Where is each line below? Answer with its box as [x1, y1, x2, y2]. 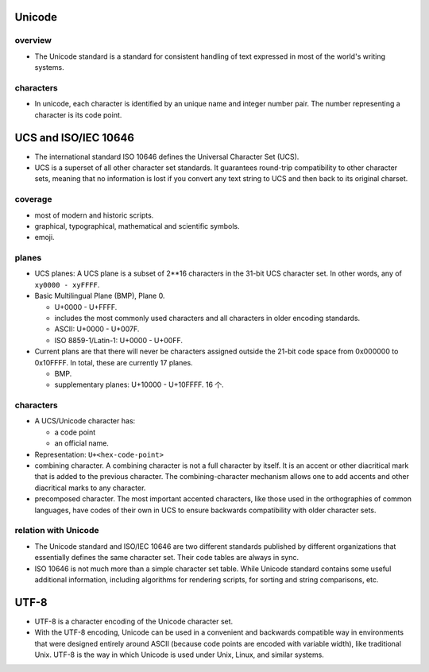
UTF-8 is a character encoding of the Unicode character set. [34, 616, 234, 626]
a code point [54, 427, 96, 437]
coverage [14, 194, 52, 205]
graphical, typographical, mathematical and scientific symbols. [34, 221, 240, 230]
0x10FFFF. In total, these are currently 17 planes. [34, 357, 194, 367]
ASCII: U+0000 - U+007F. [54, 324, 140, 334]
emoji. [34, 233, 55, 242]
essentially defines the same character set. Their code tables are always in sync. [34, 553, 300, 562]
